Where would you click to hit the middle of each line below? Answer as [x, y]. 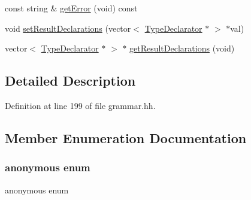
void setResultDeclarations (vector [68, 28]
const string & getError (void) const [71, 8]
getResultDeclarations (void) [182, 48]
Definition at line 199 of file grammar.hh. [80, 105]
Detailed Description [70, 81]
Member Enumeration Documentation [126, 137]
